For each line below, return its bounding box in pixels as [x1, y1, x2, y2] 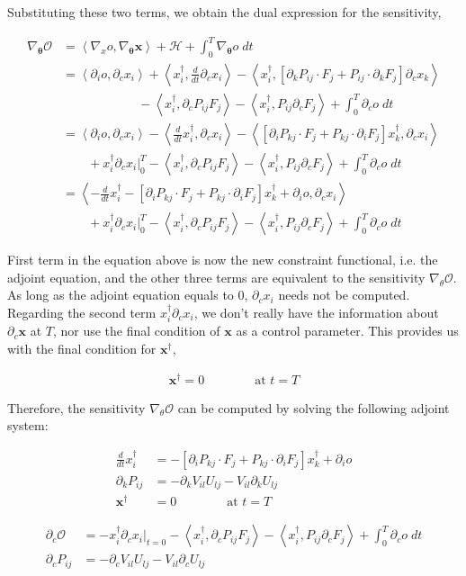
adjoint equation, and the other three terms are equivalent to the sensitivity [7, 267, 426, 286]
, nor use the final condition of [52, 321, 220, 340]
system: [7, 416, 49, 435]
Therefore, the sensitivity [7, 398, 146, 417]
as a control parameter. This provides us [236, 321, 459, 340]
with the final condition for [7, 338, 157, 357]
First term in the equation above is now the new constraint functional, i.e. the [7, 250, 438, 269]
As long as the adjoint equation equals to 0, [7, 285, 248, 304]
